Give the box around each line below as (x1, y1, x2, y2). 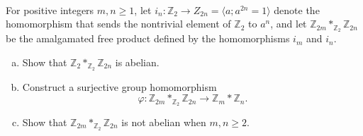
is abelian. (115, 54, 160, 69)
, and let (270, 16, 307, 31)
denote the (274, 2, 320, 17)
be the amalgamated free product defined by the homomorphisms (6, 31, 290, 46)
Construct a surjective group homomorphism (22, 79, 217, 94)
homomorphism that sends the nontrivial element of (6, 16, 231, 31)
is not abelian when (121, 114, 206, 129)
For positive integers (6, 2, 94, 17)
